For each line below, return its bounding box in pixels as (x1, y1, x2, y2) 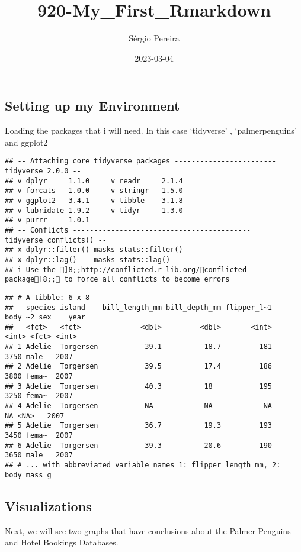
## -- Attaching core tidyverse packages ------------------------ (5, 157, 277, 166)
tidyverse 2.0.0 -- (5, 166, 81, 175)
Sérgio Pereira (129, 32, 180, 44)
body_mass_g (5, 470, 52, 479)
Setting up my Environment (5, 96, 180, 115)
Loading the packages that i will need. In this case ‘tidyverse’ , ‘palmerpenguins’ (5, 124, 297, 137)
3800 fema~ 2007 (5, 372, 73, 381)
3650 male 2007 (5, 451, 73, 460)
